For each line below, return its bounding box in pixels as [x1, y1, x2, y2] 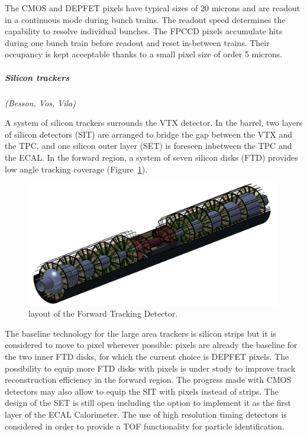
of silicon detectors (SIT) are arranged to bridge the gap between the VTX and [5, 128, 293, 140]
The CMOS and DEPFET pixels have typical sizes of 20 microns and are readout [5, 2, 300, 14]
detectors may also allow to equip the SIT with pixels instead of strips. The [5, 385, 279, 397]
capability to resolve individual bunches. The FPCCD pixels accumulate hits [5, 25, 283, 37]
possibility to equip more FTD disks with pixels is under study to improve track [5, 362, 296, 374]
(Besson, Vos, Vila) [5, 96, 76, 109]
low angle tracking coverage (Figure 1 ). [5, 162, 148, 175]
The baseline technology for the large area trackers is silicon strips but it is [5, 327, 276, 339]
